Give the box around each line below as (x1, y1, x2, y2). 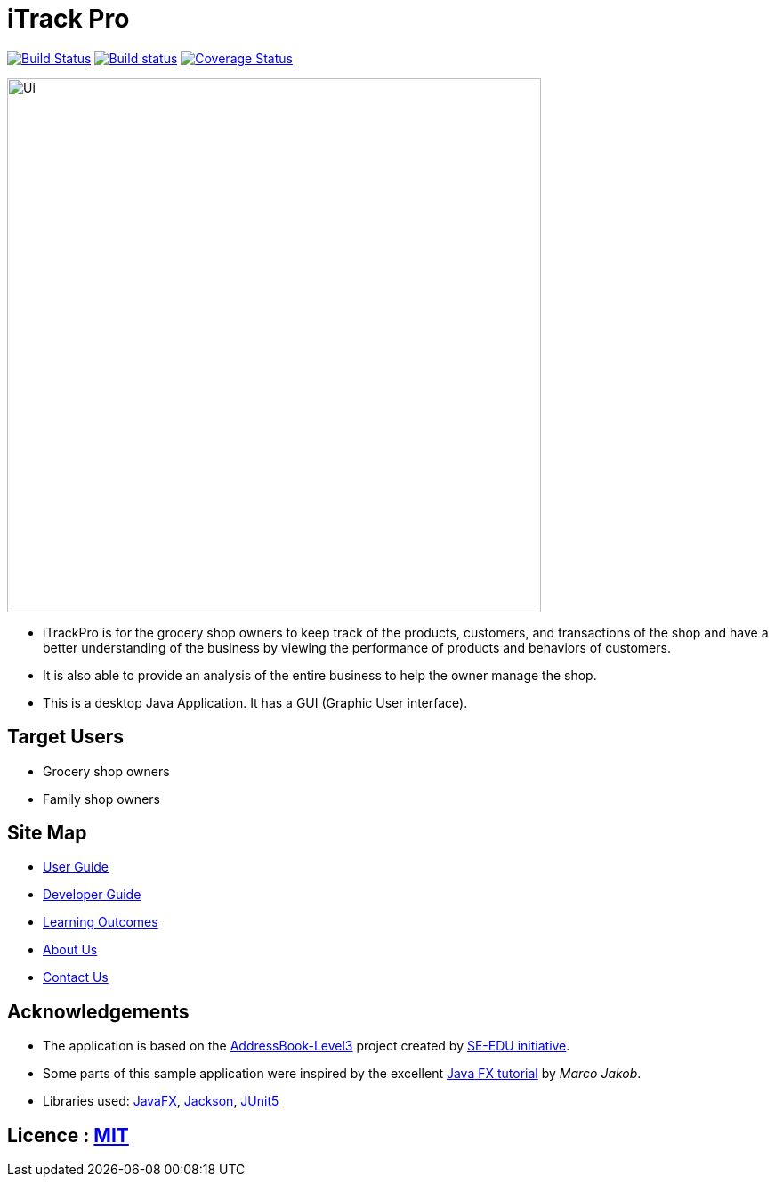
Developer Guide (43, 887, 141, 903)
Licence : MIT (7, 1123, 129, 1147)
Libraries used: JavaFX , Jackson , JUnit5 (43, 1093, 279, 1109)
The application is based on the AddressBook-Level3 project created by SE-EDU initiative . (43, 1038, 570, 1054)
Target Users (7, 726, 125, 749)
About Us (43, 942, 98, 958)
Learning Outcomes (43, 914, 158, 930)
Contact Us (43, 969, 109, 985)
